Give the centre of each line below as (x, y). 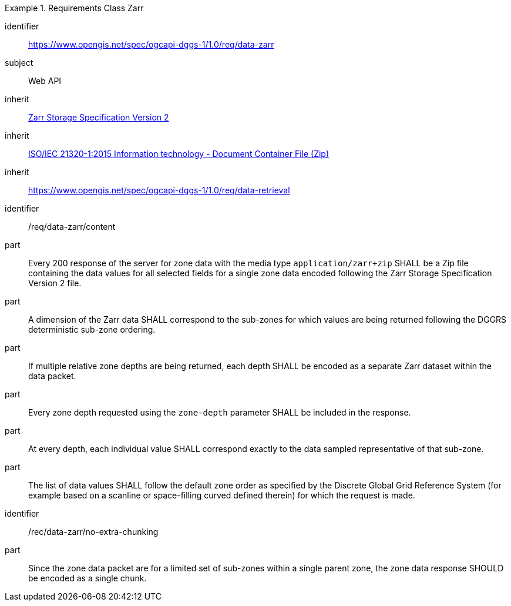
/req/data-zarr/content (72, 227)
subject (19, 63)
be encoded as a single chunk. (88, 578)
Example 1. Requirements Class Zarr (74, 8)
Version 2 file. (55, 283)
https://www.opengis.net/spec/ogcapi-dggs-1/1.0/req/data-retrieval (159, 190)
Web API (45, 81)
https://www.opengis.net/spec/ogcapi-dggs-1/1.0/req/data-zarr (151, 44)
